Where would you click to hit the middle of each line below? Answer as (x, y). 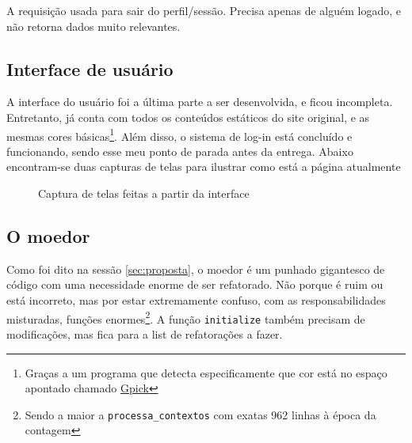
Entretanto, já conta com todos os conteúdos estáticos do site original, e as (188, 117)
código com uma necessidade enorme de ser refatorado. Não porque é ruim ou (195, 284)
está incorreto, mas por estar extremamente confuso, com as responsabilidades (196, 300)
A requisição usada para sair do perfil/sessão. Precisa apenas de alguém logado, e (204, 10)
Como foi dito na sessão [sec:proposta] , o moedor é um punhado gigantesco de (196, 269)
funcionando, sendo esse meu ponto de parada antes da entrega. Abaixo (180, 151)
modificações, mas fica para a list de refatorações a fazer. (145, 333)
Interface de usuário (90, 68)
